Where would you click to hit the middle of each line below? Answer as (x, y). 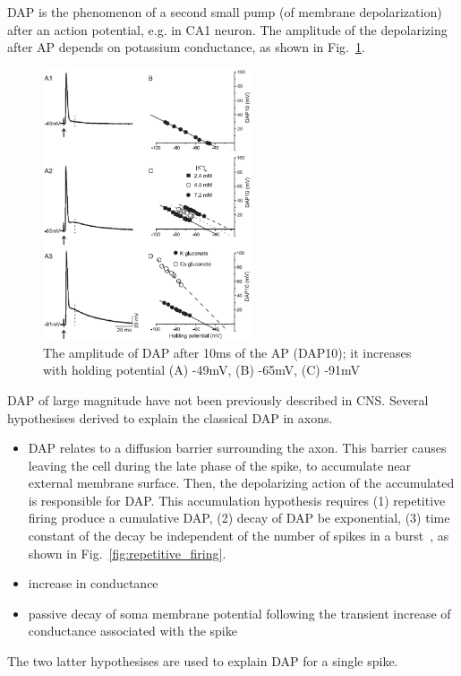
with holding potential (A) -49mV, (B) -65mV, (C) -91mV (202, 370)
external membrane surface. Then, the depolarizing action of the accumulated (241, 483)
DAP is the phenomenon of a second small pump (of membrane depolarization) (225, 12)
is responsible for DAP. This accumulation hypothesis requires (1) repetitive (237, 500)
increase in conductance (93, 583)
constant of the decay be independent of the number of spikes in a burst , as (239, 536)
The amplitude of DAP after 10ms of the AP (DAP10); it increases (227, 352)
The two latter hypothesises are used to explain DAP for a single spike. (203, 661)
